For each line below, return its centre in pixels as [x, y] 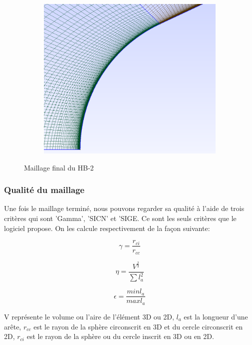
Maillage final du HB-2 [59, 167]
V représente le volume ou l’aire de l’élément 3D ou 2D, [89, 316]
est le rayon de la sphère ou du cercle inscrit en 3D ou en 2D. [120, 336]
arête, [13, 326]
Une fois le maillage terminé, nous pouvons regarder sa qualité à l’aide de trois [124, 208]
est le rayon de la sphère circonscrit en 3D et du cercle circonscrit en [138, 326]
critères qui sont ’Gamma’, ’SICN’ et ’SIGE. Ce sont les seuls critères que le [120, 218]
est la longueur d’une [216, 316]
